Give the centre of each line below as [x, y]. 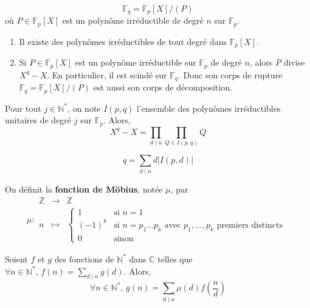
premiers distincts [250, 225]
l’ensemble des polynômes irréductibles [209, 108]
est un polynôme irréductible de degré [133, 20]
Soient [16, 258]
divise [294, 62]
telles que [175, 258]
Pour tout [23, 108]
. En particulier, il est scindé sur [107, 74]
